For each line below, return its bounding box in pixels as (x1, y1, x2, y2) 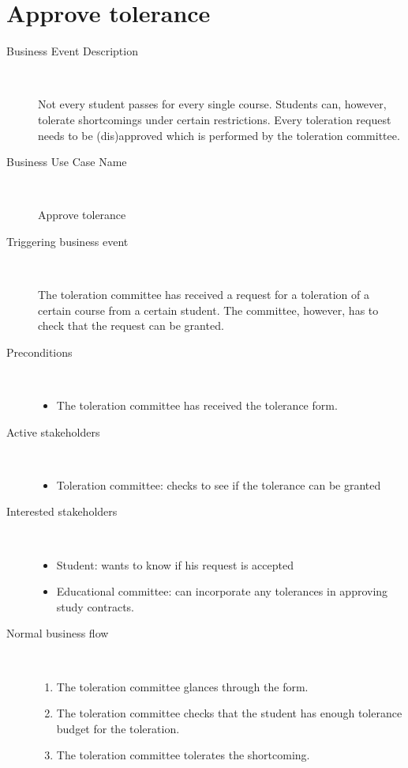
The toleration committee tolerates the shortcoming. (56, 747, 310, 763)
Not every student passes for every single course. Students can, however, (38, 96, 387, 112)
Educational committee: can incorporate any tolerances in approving (56, 583, 388, 600)
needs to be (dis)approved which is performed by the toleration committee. (38, 127, 400, 143)
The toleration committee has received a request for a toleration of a (38, 286, 369, 303)
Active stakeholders (6, 423, 100, 440)
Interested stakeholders (6, 503, 118, 520)
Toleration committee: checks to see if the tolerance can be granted (56, 476, 381, 493)
